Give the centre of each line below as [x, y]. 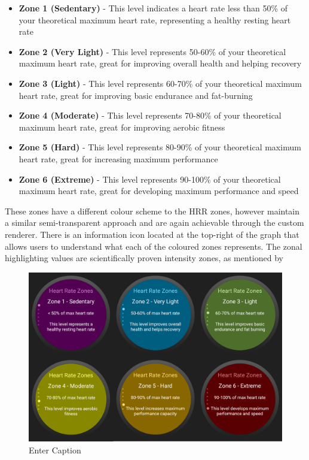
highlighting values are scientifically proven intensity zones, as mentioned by [144, 258]
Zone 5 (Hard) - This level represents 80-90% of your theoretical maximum [160, 147]
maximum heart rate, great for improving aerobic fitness [122, 127]
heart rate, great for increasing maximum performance [118, 158]
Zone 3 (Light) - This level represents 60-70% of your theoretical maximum [160, 83]
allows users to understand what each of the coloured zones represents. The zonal [154, 246]
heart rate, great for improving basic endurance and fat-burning [136, 95]
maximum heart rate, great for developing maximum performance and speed [159, 191]
